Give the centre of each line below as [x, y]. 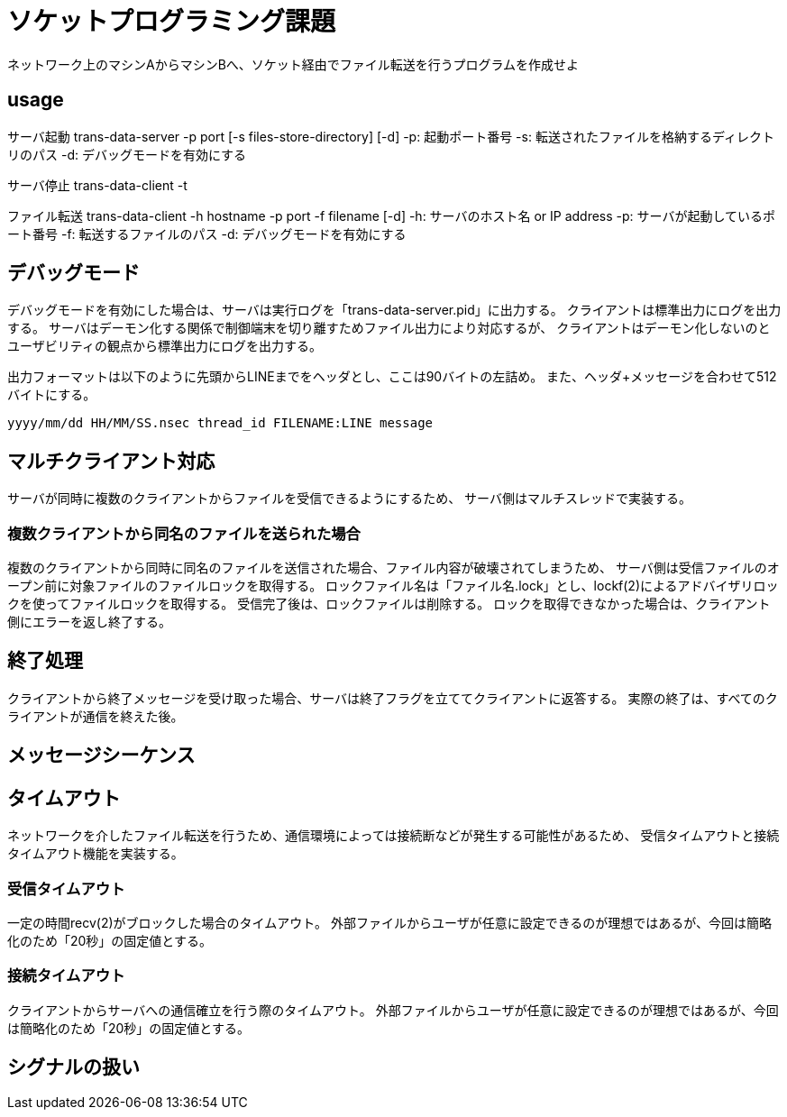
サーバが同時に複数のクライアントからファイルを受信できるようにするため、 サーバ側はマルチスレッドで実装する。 [349, 499]
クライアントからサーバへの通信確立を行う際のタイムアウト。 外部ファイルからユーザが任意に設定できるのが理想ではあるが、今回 [393, 1010]
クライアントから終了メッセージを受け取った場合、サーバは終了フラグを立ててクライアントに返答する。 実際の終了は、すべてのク [393, 698]
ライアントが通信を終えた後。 [96, 716]
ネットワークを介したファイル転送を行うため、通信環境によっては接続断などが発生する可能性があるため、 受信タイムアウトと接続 [393, 836]
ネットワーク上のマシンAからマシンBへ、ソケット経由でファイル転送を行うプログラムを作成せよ [293, 64]
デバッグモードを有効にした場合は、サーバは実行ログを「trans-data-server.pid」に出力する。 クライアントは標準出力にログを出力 [394, 310]
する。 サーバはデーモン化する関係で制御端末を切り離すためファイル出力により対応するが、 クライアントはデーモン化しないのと [389, 328]
